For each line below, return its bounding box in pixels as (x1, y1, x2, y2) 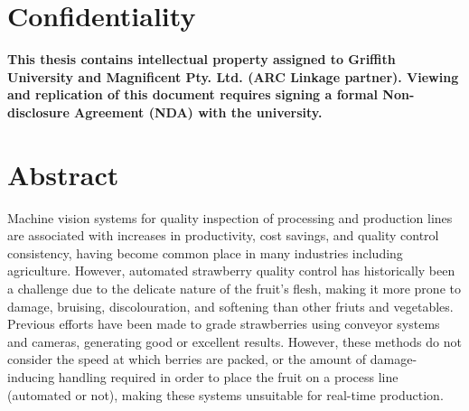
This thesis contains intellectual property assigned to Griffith (7, 50, 396, 69)
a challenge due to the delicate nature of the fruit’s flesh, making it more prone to (7, 279, 461, 297)
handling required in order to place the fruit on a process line (58, 367, 399, 386)
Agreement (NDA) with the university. (74, 102, 323, 121)
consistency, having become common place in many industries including (7, 243, 403, 262)
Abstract (7, 155, 119, 192)
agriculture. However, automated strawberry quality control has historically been (7, 261, 455, 280)
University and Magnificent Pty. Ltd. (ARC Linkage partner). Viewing (7, 67, 459, 86)
